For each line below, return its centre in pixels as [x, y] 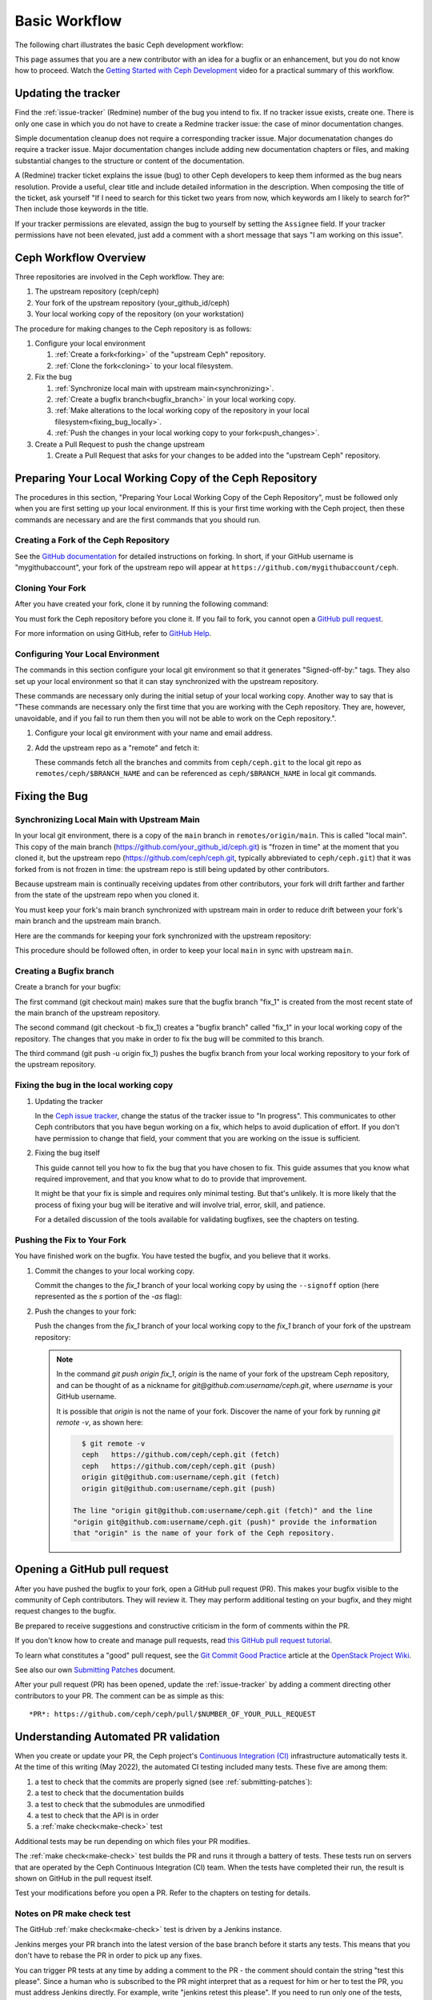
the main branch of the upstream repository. [88, 1013]
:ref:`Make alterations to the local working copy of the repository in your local [182, 410]
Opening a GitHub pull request [92, 1569]
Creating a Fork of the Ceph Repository [92, 540]
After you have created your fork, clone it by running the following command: [142, 604]
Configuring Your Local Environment [87, 654]
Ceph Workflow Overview [80, 257]
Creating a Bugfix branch [64, 970]
